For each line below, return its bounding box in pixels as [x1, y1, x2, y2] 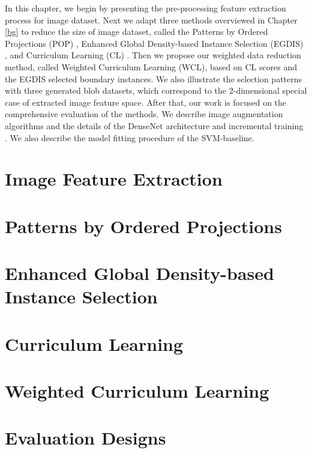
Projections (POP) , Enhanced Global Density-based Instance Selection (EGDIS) [5, 37, 304, 49]
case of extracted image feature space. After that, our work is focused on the [5, 96, 287, 108]
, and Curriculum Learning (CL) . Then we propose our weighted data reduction [5, 49, 301, 61]
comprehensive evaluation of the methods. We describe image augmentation [5, 108, 283, 120]
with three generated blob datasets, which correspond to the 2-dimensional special [5, 84, 307, 97]
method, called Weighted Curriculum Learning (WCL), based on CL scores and [5, 60, 298, 73]
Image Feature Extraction [5, 166, 223, 191]
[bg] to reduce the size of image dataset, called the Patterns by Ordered [5, 25, 268, 38]
